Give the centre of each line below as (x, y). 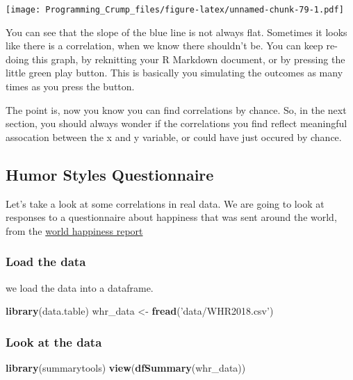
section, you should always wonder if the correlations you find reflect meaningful (176, 123)
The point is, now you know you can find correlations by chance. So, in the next (176, 109)
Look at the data (54, 341)
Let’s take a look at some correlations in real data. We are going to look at (165, 203)
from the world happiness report (74, 230)
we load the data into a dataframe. (80, 287)
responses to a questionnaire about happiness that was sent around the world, (171, 217)
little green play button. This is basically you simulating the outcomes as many (174, 73)
